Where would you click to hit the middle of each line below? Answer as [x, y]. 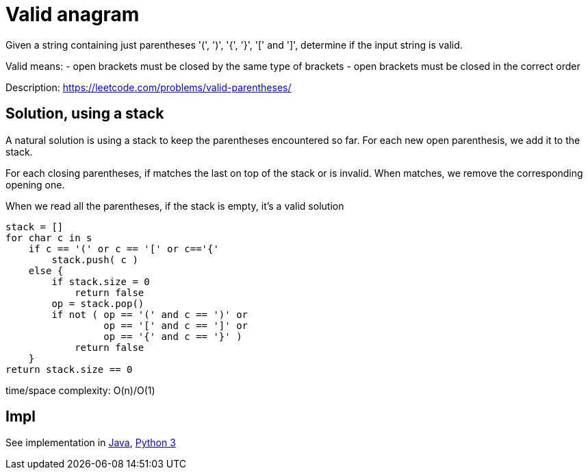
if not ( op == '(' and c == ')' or [150, 314]
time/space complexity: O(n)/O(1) [80, 390]
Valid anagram [73, 14]
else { [46, 270]
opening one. [35, 184]
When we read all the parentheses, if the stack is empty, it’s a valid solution [175, 206]
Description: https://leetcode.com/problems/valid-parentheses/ [149, 87]
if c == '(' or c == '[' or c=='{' [124, 248]
